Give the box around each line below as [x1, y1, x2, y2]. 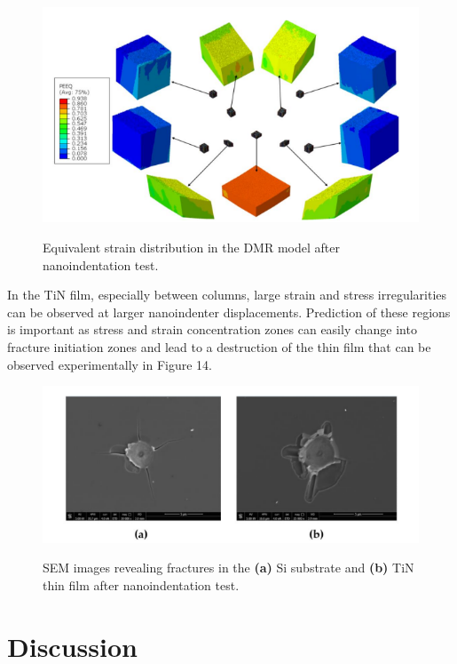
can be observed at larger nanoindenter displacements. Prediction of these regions [7, 302, 451, 321]
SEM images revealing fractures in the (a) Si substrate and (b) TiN [43, 558, 414, 577]
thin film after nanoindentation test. [43, 575, 240, 594]
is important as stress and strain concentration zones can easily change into [7, 320, 417, 339]
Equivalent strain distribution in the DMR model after [43, 237, 340, 256]
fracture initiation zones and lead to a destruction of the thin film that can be [7, 337, 431, 356]
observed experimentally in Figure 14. [7, 355, 213, 373]
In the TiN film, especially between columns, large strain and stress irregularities [7, 285, 447, 304]
